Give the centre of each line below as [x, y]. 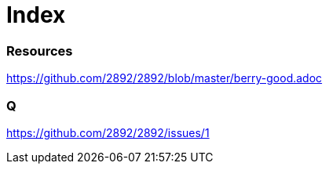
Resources [40, 51]
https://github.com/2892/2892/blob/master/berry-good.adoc [164, 78]
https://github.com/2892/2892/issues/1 [108, 132]
